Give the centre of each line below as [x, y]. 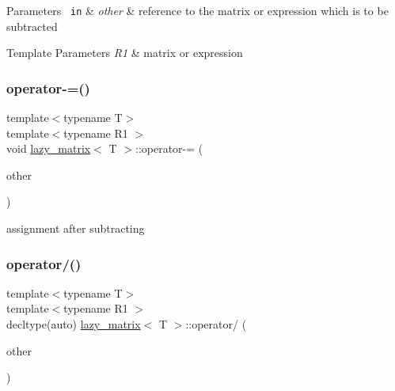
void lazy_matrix [49, 148]
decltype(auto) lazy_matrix [74, 324]
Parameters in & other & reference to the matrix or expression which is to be [197, 10]
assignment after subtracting [76, 228]
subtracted [32, 26]
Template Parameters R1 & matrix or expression [125, 53]
